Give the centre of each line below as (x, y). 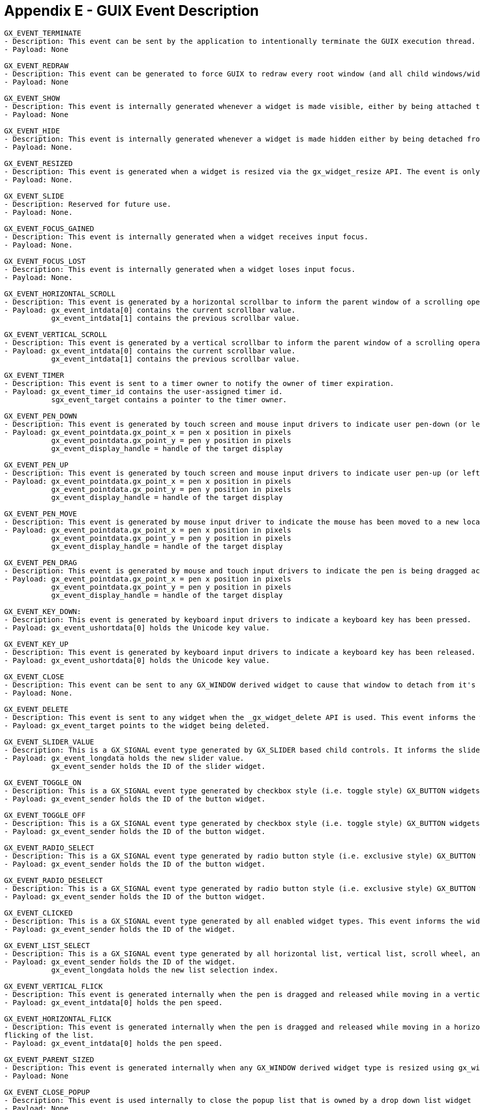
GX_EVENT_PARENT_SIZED (49, 1059)
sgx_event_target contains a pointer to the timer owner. (169, 399)
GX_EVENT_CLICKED (38, 913)
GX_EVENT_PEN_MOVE (41, 514)
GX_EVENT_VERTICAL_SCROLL (56, 334)
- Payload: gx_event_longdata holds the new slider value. (124, 758)
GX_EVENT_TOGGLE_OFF (45, 815)
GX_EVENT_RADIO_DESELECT (53, 880)
